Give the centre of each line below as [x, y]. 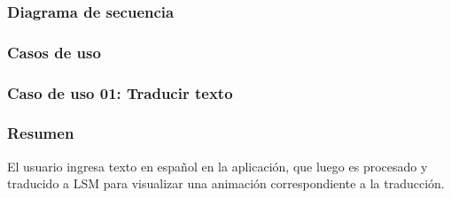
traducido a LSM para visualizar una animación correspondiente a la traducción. [226, 183]
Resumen [41, 133]
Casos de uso [54, 52]
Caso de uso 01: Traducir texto [120, 92]
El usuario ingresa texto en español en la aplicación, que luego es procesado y [218, 166]
